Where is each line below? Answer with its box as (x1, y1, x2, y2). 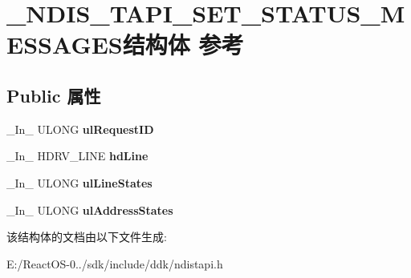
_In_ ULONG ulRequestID (6, 120, 154, 137)
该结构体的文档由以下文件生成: (6, 228, 167, 245)
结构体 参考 (122, 28, 244, 61)
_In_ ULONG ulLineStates (6, 174, 153, 191)
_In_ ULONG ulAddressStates (6, 201, 173, 218)
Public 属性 (6, 83, 101, 107)
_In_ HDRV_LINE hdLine (6, 147, 149, 164)
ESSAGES (6, 28, 123, 61)
